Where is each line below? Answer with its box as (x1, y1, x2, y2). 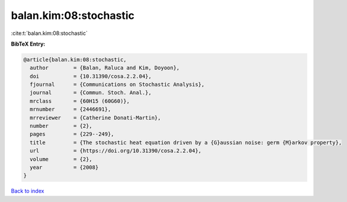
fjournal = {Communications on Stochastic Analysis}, (30, 81, 205, 88)
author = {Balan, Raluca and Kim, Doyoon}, (30, 65, 180, 71)
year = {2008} (30, 164, 99, 171)
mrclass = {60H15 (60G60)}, (30, 98, 130, 104)
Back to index (11, 187, 44, 195)
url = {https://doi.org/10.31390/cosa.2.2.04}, (30, 148, 202, 154)
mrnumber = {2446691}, (30, 106, 111, 113)
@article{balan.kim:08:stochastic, (23, 56, 127, 63)
